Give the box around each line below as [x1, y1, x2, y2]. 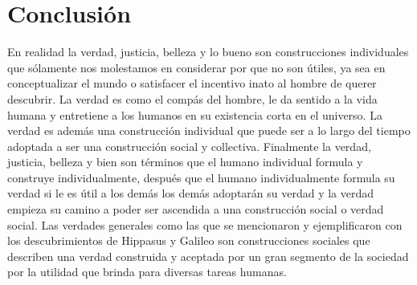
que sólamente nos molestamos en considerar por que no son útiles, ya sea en [7, 59, 386, 75]
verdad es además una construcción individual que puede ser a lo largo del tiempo [7, 122, 411, 139]
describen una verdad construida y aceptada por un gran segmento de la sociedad [7, 247, 409, 264]
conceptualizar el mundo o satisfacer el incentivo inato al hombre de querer [7, 75, 377, 92]
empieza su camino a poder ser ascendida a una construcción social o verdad [7, 201, 384, 218]
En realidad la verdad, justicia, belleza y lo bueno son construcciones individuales [7, 43, 409, 60]
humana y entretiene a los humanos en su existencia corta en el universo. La [7, 106, 382, 123]
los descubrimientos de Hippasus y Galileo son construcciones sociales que [7, 232, 370, 249]
